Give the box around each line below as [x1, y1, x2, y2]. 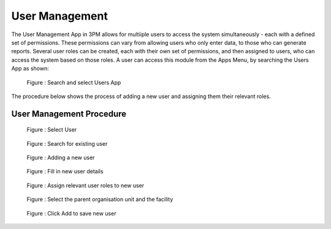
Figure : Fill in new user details [26, 168, 104, 175]
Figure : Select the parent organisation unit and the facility [26, 196, 173, 203]
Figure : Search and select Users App [26, 78, 121, 86]
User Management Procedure [11, 108, 127, 119]
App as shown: [11, 65, 49, 72]
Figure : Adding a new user [26, 154, 95, 162]
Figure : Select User [26, 126, 77, 133]
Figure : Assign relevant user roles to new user [26, 181, 144, 189]
